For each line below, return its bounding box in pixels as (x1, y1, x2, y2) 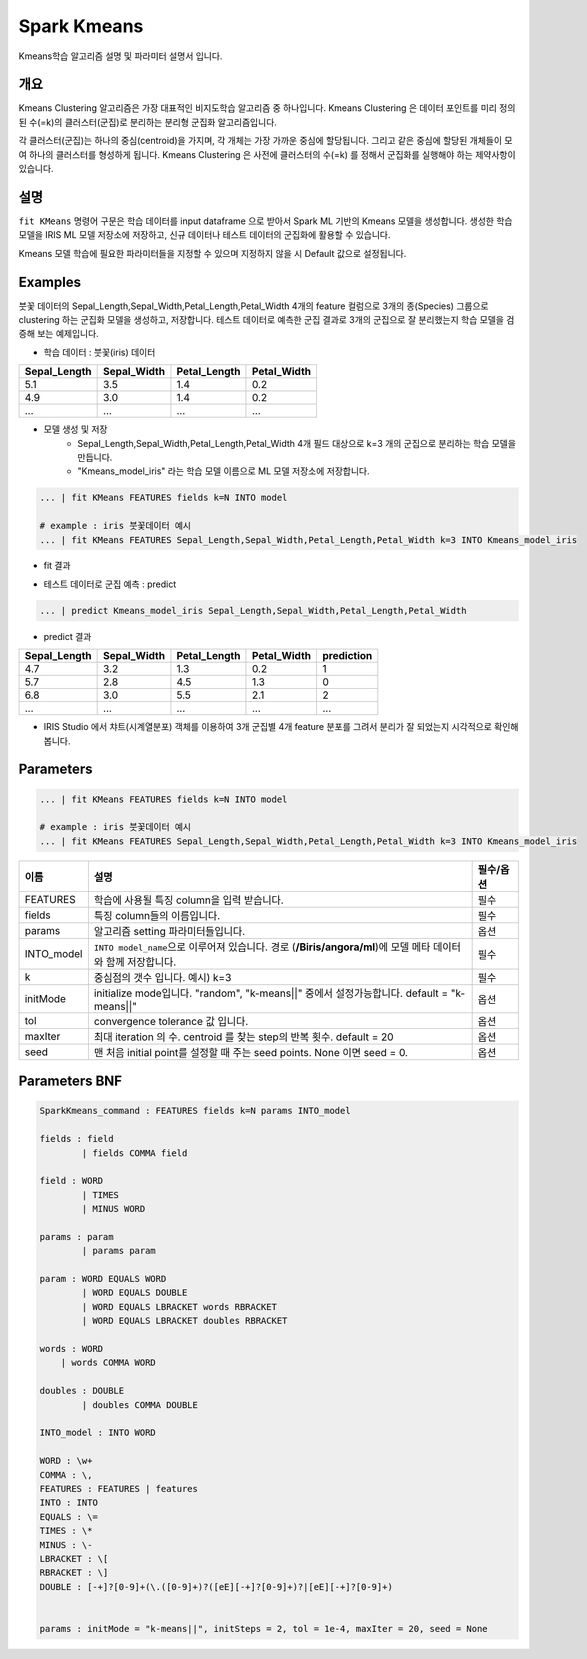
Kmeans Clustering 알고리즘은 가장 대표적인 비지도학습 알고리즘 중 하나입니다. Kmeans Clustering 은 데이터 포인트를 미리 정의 (18, 102, 516, 114)
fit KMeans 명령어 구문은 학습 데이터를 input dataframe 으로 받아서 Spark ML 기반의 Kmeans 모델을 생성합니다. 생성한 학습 (18, 215, 513, 227)
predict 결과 (43, 630, 92, 642)
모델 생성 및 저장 (43, 423, 108, 435)
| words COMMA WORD (60, 1357, 157, 1369)
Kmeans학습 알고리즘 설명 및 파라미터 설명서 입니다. (18, 50, 223, 62)
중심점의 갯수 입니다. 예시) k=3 (93, 970, 232, 984)
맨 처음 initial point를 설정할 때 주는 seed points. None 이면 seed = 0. (93, 1045, 409, 1059)
